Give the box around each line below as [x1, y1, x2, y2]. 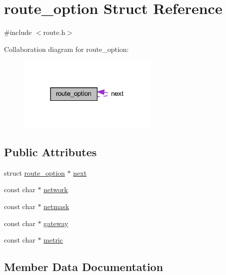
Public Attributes [4, 144, 97, 159]
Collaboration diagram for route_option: [4, 43, 129, 54]
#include [4, 27, 32, 37]
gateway [43, 218, 68, 228]
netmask [43, 201, 69, 211]
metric [43, 235, 63, 245]
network [43, 184, 68, 195]
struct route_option [4, 167, 65, 178]
